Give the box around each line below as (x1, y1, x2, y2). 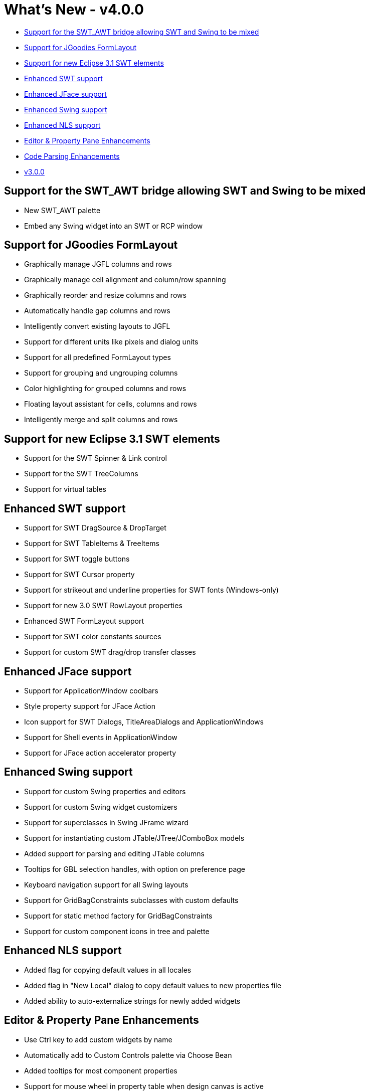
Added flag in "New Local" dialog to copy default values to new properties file (24, 981, 281, 990)
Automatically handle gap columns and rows (24, 306, 170, 315)
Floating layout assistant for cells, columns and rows (24, 400, 197, 409)
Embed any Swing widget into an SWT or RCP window (24, 221, 203, 230)
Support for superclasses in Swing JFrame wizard (24, 818, 189, 827)
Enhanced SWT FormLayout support (24, 617, 144, 626)
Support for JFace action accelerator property (24, 748, 176, 757)
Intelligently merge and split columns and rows (24, 415, 178, 424)
